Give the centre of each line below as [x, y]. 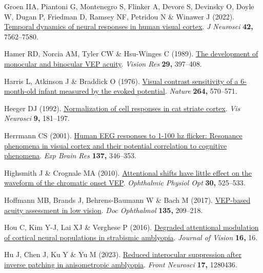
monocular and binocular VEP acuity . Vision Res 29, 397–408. [103, 63]
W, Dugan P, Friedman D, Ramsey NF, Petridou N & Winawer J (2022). [119, 16]
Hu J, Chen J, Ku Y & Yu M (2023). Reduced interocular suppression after [123, 254]
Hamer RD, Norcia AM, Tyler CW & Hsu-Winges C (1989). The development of [131, 54]
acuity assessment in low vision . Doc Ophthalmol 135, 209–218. [104, 210]
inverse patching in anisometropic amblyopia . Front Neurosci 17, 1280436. [121, 264]
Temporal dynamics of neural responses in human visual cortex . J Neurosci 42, [129, 26]
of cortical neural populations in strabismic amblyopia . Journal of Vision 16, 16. [131, 237]
